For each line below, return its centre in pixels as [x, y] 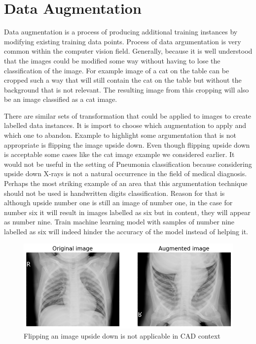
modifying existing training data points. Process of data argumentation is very [123, 41]
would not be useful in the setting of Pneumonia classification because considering [128, 164]
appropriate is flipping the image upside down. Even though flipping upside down [127, 144]
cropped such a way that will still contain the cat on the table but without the [123, 80]
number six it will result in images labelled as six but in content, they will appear [127, 212]
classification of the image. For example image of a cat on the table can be [117, 70]
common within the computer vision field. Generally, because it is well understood [128, 51]
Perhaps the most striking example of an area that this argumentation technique [126, 183]
